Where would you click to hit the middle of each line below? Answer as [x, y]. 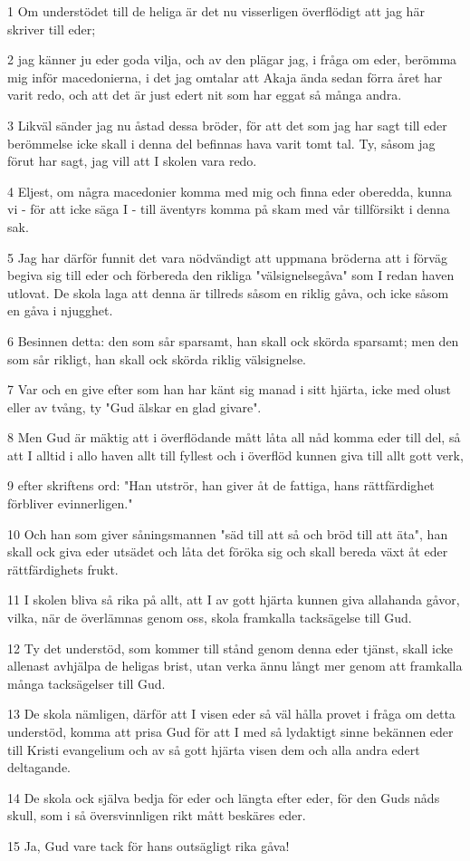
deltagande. [39, 767]
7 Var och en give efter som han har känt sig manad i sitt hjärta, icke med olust [230, 389]
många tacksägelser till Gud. [86, 683]
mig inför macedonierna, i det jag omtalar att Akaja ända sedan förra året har [225, 77]
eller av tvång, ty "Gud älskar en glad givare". [134, 406]
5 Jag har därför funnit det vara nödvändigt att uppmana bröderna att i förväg [227, 257]
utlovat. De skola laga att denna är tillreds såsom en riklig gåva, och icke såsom [228, 292]
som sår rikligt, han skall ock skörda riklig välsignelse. [157, 358]
